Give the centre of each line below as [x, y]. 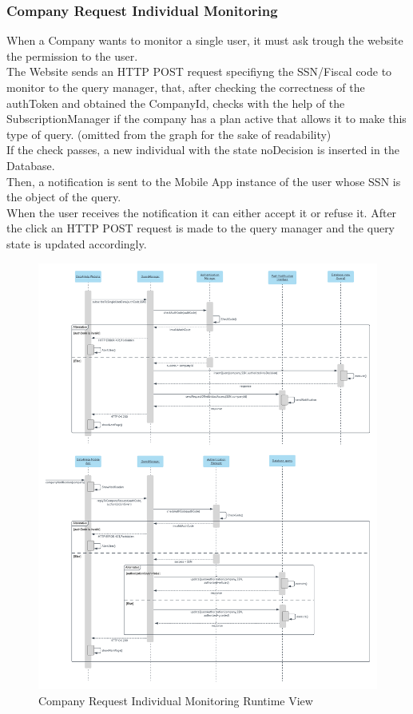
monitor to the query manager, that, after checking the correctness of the [186, 87]
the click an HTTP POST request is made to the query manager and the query [201, 228]
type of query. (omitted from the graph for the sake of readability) [169, 134]
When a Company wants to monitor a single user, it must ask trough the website [205, 40]
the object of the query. [64, 197]
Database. [31, 165]
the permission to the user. [72, 56]
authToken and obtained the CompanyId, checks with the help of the [176, 103]
